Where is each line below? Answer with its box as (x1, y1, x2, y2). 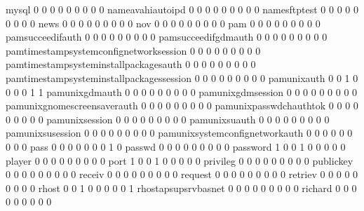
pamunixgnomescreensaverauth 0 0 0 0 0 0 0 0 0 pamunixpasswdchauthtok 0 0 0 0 (6, 98, 358, 113)
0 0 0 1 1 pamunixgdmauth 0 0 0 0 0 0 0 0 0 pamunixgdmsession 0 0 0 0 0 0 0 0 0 (6, 84, 358, 99)
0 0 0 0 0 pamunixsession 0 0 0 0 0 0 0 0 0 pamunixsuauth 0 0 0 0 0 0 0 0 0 (6, 111, 330, 126)
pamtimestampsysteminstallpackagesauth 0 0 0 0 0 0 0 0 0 (6, 57, 256, 72)
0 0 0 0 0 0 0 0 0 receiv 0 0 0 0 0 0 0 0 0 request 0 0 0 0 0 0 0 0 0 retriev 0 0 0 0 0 (6, 167, 358, 182)
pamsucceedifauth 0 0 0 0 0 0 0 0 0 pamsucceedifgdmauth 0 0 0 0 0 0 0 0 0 (6, 29, 328, 44)
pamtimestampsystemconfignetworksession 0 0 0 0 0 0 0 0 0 (6, 43, 261, 57)
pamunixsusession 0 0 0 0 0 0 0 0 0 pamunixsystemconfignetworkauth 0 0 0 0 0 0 (6, 125, 353, 140)
